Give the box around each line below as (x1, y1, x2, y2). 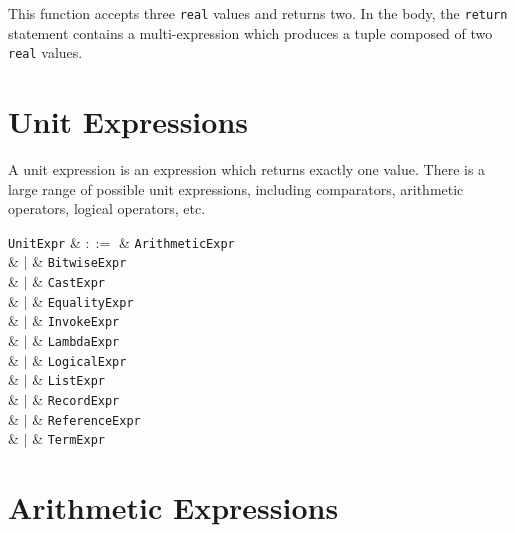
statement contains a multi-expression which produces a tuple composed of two (8, 22, 493, 43)
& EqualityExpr (32, 290, 134, 311)
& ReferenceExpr (32, 408, 141, 429)
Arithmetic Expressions (8, 487, 339, 528)
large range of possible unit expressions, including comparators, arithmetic (8, 178, 464, 199)
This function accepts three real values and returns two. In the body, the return (8, 3, 508, 23)
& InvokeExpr (32, 310, 120, 331)
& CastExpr (32, 271, 105, 292)
